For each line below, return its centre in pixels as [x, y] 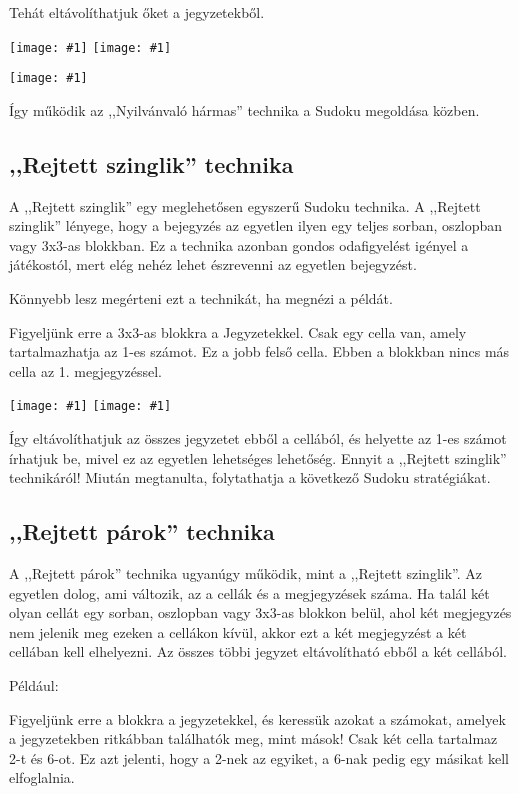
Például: [34, 685]
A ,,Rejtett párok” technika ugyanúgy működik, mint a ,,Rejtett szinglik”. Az [246, 573]
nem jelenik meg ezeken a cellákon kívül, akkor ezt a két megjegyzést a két [238, 631]
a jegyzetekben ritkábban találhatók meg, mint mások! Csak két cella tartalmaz [253, 738]
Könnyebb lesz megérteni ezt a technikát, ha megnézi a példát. [201, 298]
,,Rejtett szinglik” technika [151, 163]
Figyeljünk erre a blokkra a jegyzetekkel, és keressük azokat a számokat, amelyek [257, 718]
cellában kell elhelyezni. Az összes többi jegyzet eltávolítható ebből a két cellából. [258, 651]
